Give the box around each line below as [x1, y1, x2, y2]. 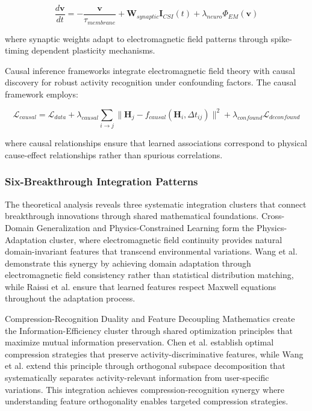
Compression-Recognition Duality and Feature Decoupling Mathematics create [5, 312, 295, 325]
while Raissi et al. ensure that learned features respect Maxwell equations [5, 280, 276, 292]
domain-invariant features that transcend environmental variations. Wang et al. [5, 245, 298, 258]
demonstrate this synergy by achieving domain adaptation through [5, 256, 251, 269]
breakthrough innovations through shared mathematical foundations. [5, 209, 259, 222]
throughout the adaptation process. [5, 292, 136, 304]
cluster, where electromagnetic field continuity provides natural [49, 233, 282, 246]
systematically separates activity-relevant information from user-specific [5, 371, 269, 384]
